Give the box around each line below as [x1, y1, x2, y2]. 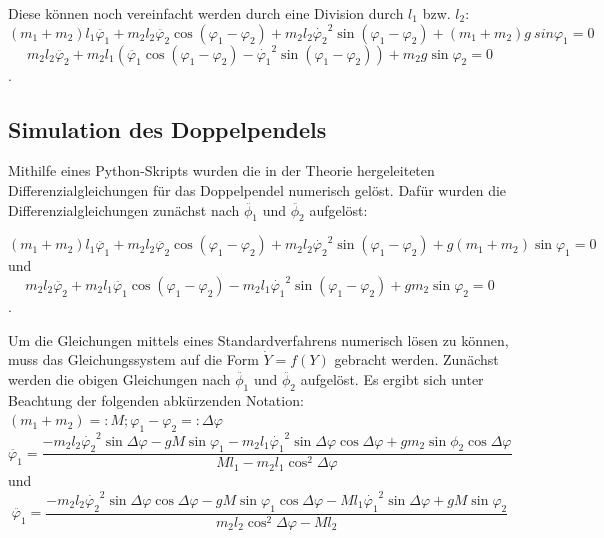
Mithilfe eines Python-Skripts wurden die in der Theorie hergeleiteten [8, 160, 435, 181]
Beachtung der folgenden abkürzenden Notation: [8, 389, 304, 410]
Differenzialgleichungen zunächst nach [8, 199, 240, 220]
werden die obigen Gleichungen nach [8, 368, 231, 389]
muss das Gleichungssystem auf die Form [8, 349, 259, 370]
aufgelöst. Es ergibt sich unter [300, 368, 484, 389]
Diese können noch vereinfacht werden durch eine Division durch [8, 3, 404, 23]
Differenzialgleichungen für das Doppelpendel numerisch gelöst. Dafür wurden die [8, 179, 507, 200]
